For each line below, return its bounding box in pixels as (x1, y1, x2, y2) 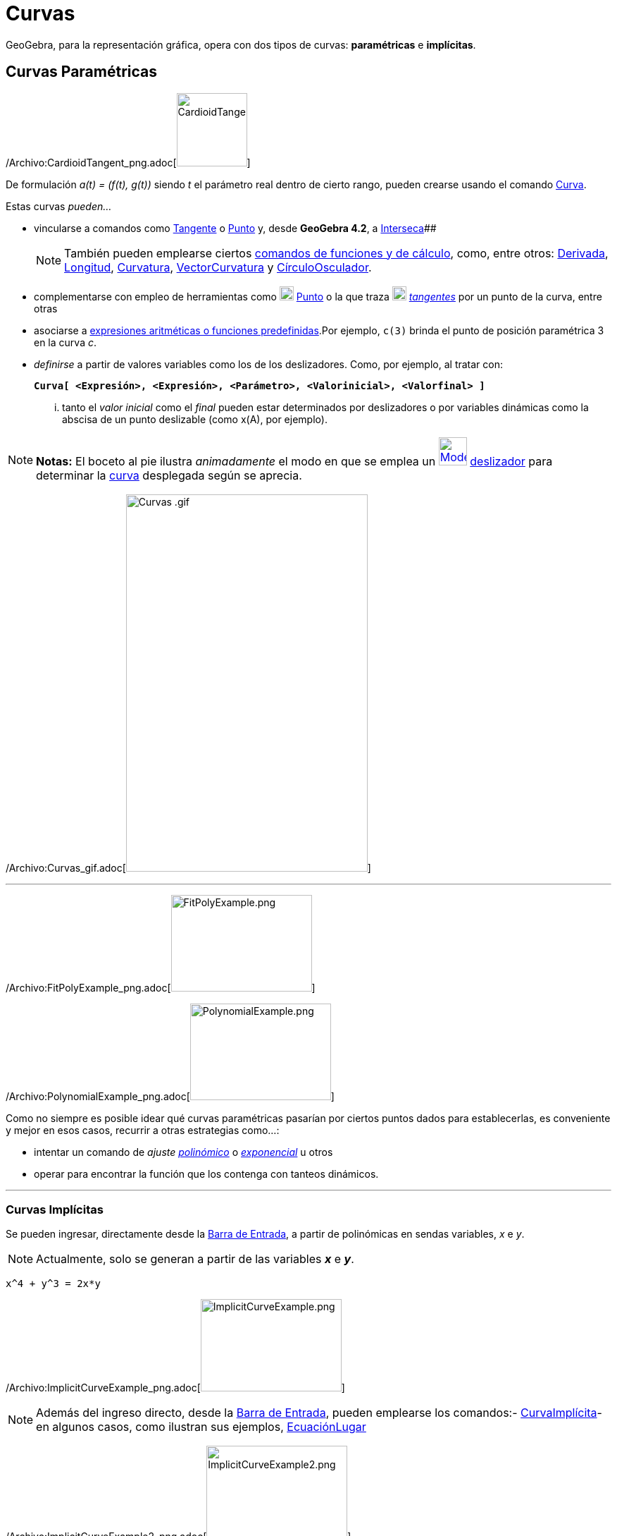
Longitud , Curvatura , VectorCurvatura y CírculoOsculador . (64, 260, 372, 274)
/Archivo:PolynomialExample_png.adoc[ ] (6, 1090, 335, 1102)
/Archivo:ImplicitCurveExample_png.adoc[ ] (6, 1382, 345, 1394)
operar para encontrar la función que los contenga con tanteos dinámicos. (34, 1167, 379, 1180)
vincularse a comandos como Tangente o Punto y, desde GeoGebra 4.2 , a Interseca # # (34, 221, 437, 234)
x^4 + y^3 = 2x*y (6, 1278, 101, 1290)
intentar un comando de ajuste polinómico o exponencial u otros (34, 1145, 333, 1158)
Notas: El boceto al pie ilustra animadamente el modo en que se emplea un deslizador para (36, 453, 553, 468)
